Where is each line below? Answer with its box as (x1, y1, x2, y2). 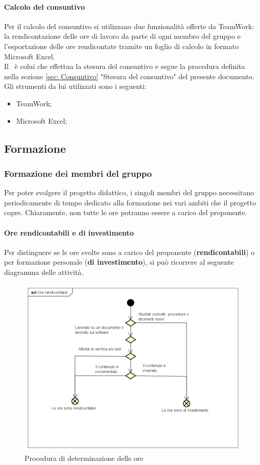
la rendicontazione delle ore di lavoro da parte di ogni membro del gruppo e (4, 31, 241, 41)
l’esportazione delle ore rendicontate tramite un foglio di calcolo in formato (4, 40, 239, 51)
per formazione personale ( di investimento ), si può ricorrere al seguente (4, 257, 234, 267)
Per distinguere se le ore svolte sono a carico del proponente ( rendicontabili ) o (4, 246, 255, 257)
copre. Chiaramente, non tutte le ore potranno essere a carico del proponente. (4, 207, 247, 218)
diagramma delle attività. (4, 266, 84, 277)
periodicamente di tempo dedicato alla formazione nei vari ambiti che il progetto (4, 197, 256, 207)
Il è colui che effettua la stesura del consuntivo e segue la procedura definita (4, 61, 245, 72)
